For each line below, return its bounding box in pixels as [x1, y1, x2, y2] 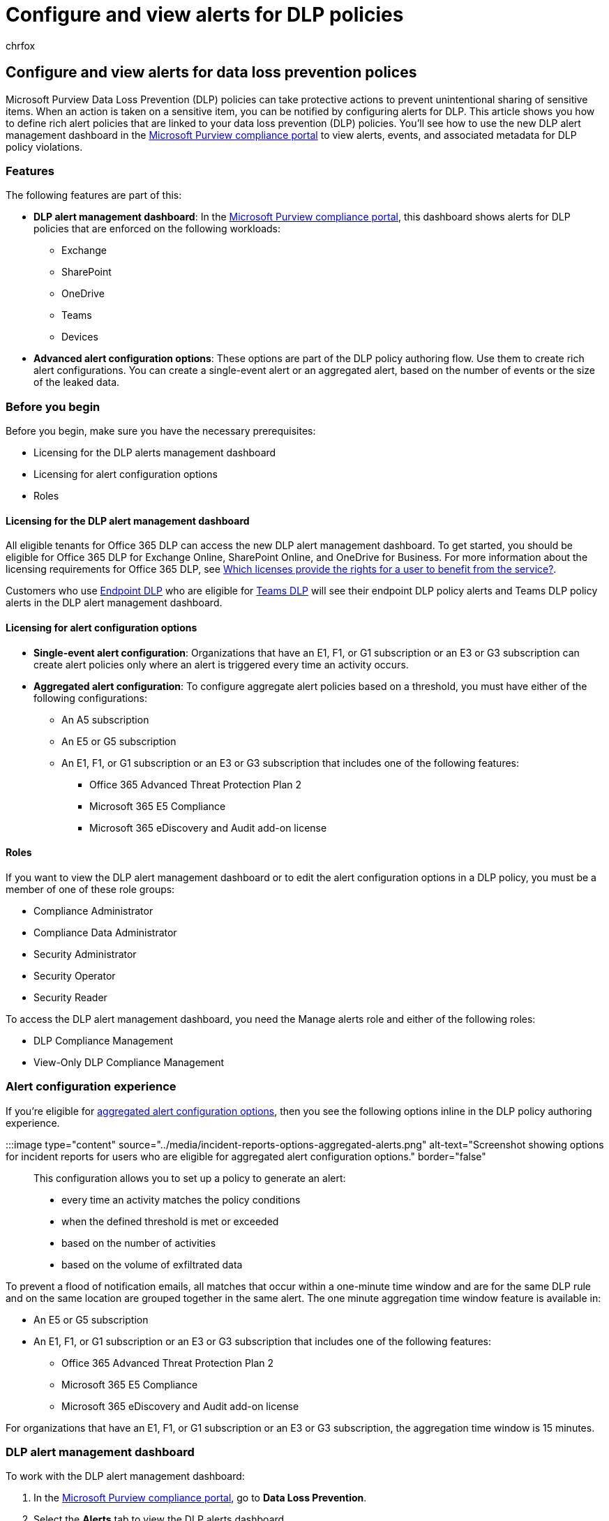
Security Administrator [33, 947, 137, 960]
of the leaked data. [33, 376, 120, 389]
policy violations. [6, 140, 83, 153]
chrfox [6, 39, 36, 52]
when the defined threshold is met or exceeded [61, 1215, 279, 1227]
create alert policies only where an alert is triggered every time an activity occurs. [33, 658, 409, 670]
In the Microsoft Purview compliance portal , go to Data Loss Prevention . [33, 1492, 367, 1504]
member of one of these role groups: [6, 883, 175, 895]
